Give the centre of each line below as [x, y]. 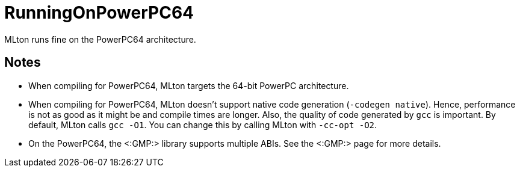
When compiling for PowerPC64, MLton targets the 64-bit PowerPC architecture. [189, 85]
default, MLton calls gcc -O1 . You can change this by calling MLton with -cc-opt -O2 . [203, 124]
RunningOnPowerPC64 [99, 13]
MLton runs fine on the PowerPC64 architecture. [100, 39]
